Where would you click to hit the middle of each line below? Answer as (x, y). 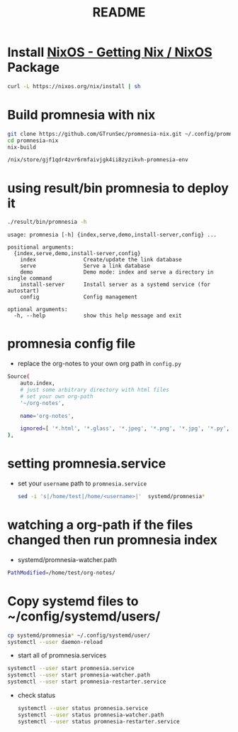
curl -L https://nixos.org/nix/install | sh (74, 86)
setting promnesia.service (87, 464)
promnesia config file (72, 344)
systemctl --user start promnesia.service (71, 669)
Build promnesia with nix (81, 115)
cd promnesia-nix (33, 140)
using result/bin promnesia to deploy (118, 188)
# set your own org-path (57, 396)
